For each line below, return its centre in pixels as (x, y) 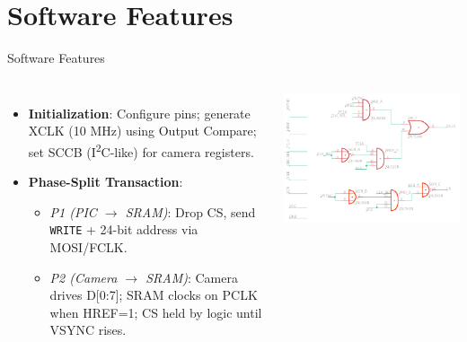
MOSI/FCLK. (88, 247)
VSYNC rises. (88, 330)
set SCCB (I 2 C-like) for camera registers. (141, 150)
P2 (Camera (84, 277)
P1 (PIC (73, 211)
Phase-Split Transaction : (106, 182)
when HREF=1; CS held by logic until (156, 312)
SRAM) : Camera (192, 277)
